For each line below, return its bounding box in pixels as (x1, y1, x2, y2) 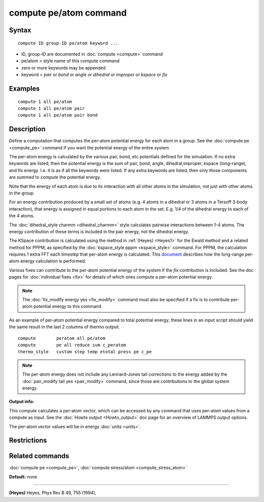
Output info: (9, 399, 34, 405)
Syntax (9, 26, 31, 34)
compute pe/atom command (9, 7, 127, 18)
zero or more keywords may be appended (21, 65, 106, 71)
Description (9, 125, 46, 133)
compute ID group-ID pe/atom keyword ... (18, 40, 118, 46)
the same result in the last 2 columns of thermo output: (9, 324, 120, 330)
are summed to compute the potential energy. (9, 174, 101, 180)
